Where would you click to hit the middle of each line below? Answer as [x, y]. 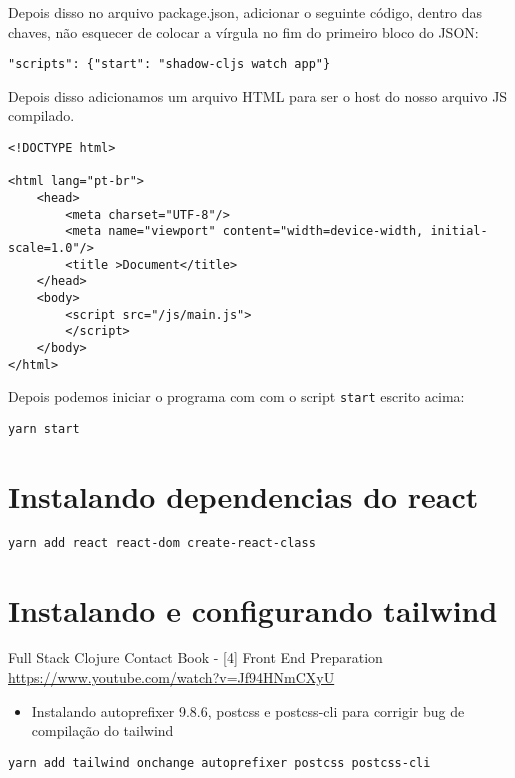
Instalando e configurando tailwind [253, 609]
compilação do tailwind [102, 730]
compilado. [41, 115]
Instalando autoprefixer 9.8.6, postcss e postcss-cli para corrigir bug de [248, 710]
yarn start [44, 428]
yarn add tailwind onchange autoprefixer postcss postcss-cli [219, 762]
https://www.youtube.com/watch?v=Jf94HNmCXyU [171, 677]
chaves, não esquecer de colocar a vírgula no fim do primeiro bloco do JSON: [243, 31]
